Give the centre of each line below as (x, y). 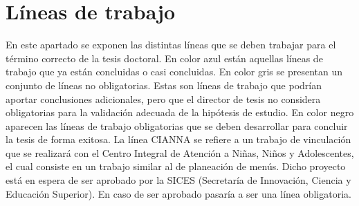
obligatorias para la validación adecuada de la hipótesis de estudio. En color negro (180, 112)
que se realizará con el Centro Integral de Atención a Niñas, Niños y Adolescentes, (180, 152)
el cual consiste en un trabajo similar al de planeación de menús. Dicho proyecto (176, 166)
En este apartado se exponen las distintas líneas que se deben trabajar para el (171, 45)
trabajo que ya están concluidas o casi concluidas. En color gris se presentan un (174, 72)
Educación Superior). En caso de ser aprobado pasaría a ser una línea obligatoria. (178, 193)
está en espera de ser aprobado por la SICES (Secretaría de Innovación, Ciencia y (178, 180)
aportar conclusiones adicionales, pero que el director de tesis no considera (163, 99)
